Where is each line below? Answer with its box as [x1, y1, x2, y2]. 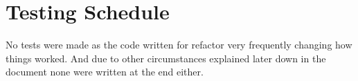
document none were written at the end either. [6, 64, 204, 79]
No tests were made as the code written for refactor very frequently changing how [6, 37, 352, 52]
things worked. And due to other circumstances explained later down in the [6, 51, 326, 65]
